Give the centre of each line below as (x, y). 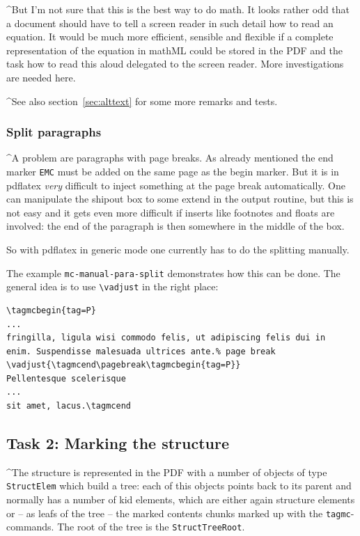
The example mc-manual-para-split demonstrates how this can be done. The (173, 273)
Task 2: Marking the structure (118, 443)
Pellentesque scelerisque (66, 378)
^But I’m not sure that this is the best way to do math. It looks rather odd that (178, 9)
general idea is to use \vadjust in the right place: (112, 286)
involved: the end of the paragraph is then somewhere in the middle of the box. (175, 226)
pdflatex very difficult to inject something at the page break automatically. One (176, 185)
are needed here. (41, 77)
